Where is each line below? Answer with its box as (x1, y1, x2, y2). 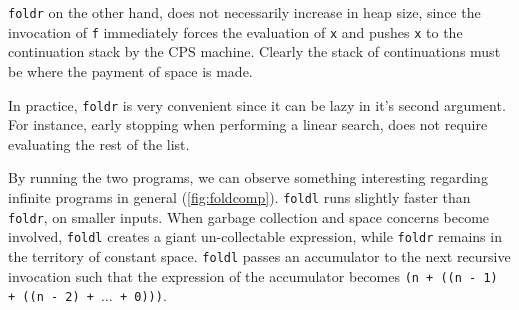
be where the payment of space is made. (8, 60, 253, 81)
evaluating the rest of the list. (8, 133, 190, 154)
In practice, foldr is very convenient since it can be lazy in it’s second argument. (8, 94, 506, 115)
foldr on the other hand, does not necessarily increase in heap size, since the (8, 2, 481, 22)
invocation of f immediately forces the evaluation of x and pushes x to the (8, 21, 463, 42)
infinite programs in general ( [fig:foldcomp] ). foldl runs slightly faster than (8, 186, 471, 207)
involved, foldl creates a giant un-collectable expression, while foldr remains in (8, 226, 502, 247)
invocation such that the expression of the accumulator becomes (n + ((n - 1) (8, 265, 498, 286)
